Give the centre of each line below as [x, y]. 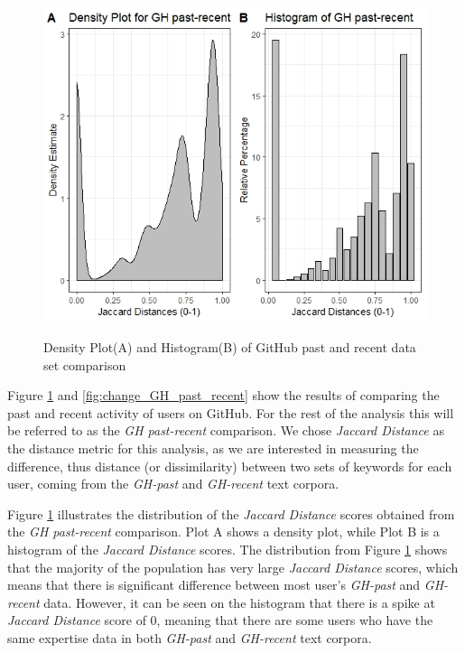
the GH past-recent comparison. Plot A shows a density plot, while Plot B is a [223, 532]
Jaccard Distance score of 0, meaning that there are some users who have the [220, 620]
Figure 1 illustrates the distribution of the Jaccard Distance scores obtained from [231, 513]
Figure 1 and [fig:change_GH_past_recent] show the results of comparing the [223, 395]
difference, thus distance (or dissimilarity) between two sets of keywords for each [230, 466]
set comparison [85, 364]
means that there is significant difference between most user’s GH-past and [214, 585]
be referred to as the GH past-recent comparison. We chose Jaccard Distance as [226, 430]
